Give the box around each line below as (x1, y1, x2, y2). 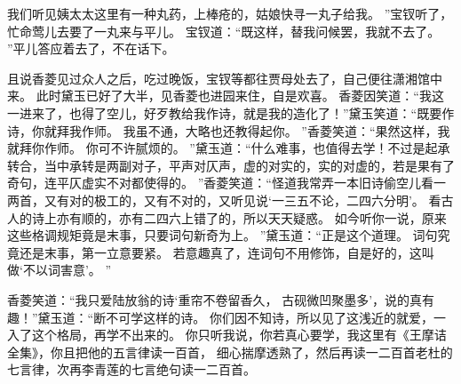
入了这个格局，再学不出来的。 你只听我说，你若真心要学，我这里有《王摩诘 (7, 325, 447, 344)
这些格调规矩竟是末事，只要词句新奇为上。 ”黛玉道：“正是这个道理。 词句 (7, 226, 438, 244)
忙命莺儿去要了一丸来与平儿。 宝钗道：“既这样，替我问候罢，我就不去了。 (7, 21, 441, 40)
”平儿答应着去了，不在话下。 (7, 39, 175, 58)
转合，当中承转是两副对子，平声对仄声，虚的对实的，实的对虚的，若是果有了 (7, 156, 455, 174)
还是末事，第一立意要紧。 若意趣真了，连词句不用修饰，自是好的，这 (19, 243, 422, 261)
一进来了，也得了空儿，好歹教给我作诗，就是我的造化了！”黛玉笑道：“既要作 (7, 103, 455, 122)
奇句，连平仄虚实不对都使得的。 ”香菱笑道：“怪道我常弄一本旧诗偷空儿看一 (7, 173, 446, 192)
